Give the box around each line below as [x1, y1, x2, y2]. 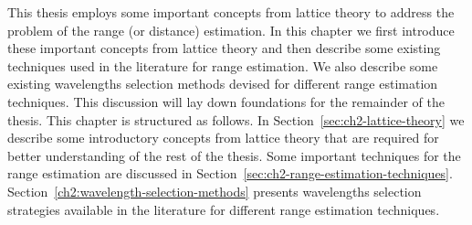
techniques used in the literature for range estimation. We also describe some [7, 56, 438, 75]
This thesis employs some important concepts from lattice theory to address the [7, 3, 455, 21]
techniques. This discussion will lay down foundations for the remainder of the [7, 91, 445, 111]
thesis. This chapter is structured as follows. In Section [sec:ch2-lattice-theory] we [7, 110, 465, 129]
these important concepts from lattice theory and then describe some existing [7, 38, 441, 58]
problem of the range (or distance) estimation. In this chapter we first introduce [7, 20, 455, 39]
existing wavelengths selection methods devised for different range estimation [7, 74, 438, 93]
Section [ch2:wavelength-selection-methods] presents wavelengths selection [7, 181, 422, 200]
